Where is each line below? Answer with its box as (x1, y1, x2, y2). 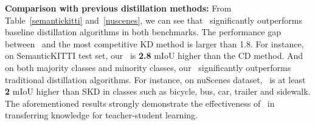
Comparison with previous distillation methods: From (5, 2, 232, 14)
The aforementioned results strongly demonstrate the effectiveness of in (5, 96, 275, 109)
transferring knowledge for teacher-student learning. (5, 109, 198, 121)
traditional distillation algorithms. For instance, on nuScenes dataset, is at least (5, 73, 306, 86)
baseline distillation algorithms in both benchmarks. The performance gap (5, 25, 281, 38)
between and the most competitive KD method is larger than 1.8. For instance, (5, 37, 304, 50)
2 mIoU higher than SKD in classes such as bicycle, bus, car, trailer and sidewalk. (5, 85, 311, 98)
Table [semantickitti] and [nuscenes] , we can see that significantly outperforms (5, 13, 303, 26)
